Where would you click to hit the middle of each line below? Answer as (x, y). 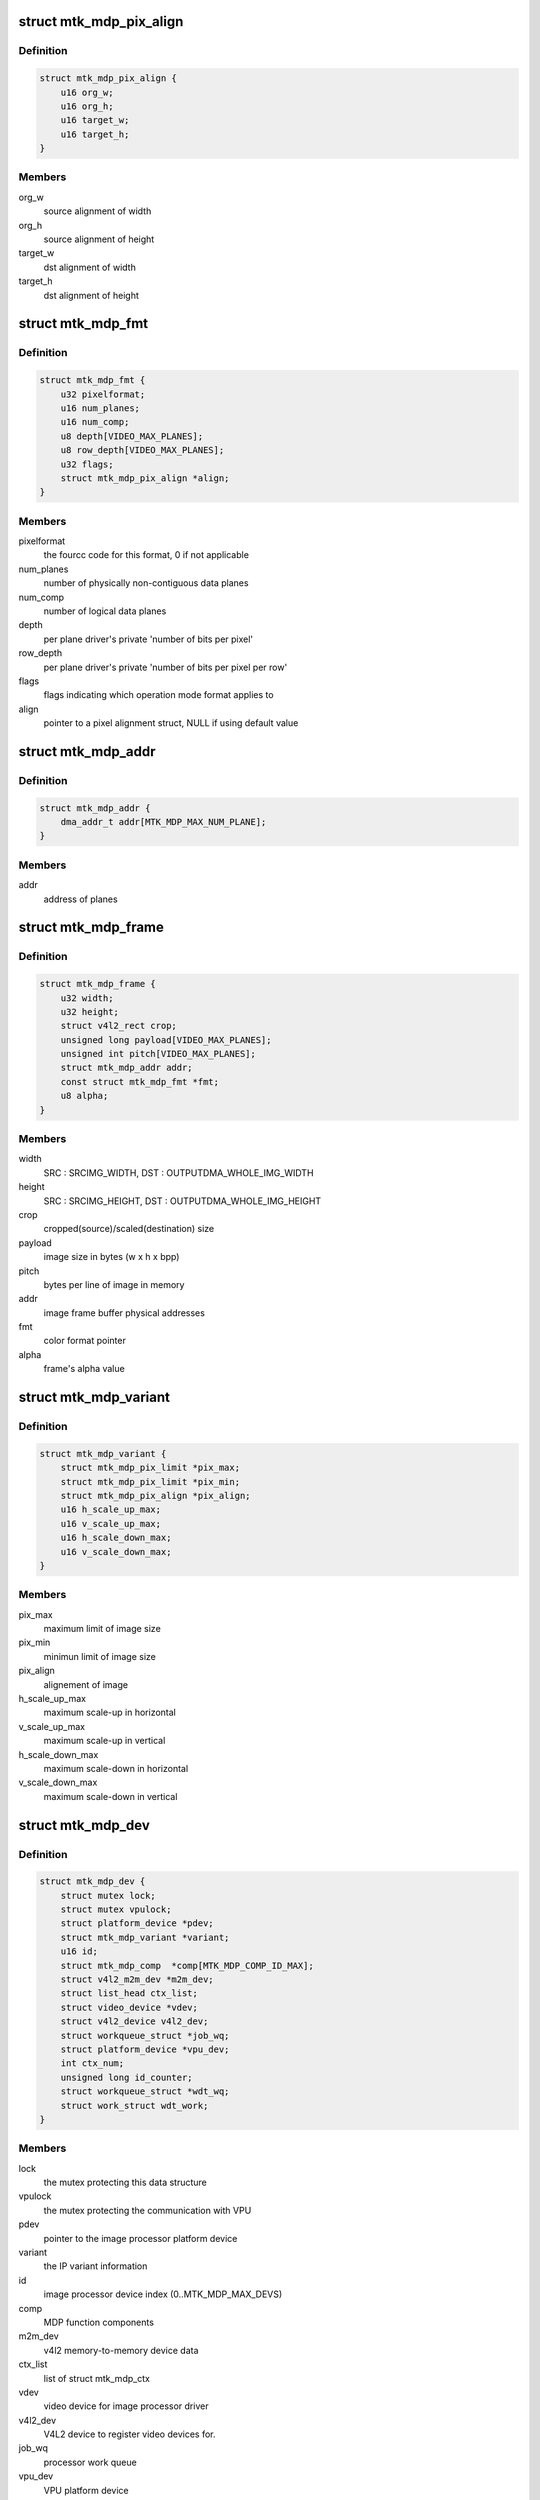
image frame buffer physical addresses (124, 1312)
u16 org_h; (87, 106)
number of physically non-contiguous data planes (146, 583)
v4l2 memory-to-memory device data (121, 2350)
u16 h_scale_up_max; (111, 1509)
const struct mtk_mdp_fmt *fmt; (140, 1081)
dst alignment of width (90, 267)
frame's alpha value (84, 1369)
